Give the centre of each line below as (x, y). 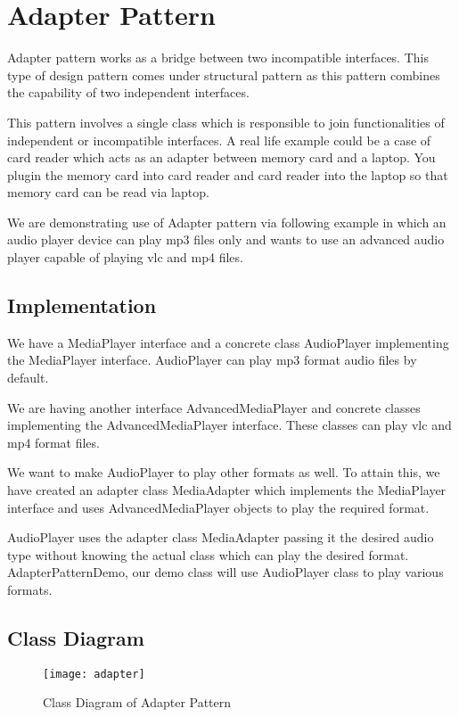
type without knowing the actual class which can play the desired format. (208, 554)
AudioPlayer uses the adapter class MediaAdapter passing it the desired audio (221, 537)
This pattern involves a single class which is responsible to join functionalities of (226, 122)
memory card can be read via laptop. (108, 192)
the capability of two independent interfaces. (128, 92)
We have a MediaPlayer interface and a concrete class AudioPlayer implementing (228, 342)
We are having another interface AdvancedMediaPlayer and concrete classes (214, 407)
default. (28, 378)
